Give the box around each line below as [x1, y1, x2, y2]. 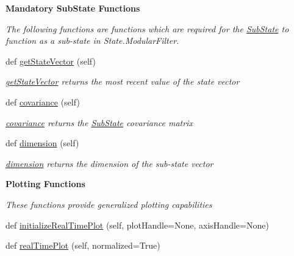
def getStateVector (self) [5, 54, 96, 67]
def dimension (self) [5, 137, 79, 149]
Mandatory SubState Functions [5, 2, 140, 14]
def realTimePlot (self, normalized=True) [5, 239, 160, 252]
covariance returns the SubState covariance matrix [5, 116, 193, 129]
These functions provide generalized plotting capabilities [5, 197, 212, 210]
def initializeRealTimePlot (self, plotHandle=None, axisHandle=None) [5, 218, 269, 231]
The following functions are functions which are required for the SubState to [5, 22, 289, 35]
